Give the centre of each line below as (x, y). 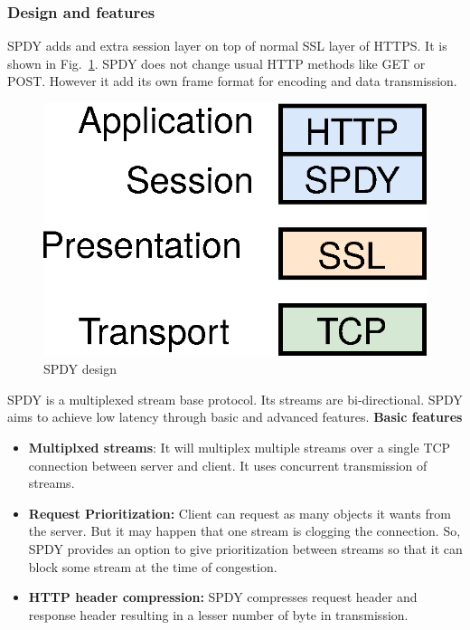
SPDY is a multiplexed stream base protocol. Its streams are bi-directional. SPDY (235, 399)
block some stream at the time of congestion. (153, 566)
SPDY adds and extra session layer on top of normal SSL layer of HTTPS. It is (227, 46)
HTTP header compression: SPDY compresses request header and (223, 597)
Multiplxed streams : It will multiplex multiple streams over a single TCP (240, 448)
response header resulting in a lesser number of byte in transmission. (218, 614)
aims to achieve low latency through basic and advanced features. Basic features (235, 417)
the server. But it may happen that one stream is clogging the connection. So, (244, 531)
